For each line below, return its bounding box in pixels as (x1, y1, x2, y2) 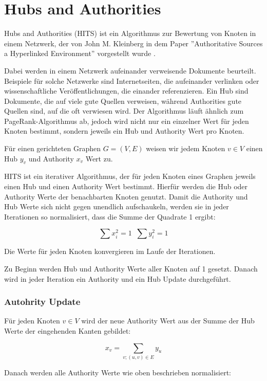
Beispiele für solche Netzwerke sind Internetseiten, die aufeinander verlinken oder (4, 75, 259, 86)
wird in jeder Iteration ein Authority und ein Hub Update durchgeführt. (4, 273, 231, 284)
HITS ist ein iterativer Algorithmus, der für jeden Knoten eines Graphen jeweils (4, 171, 256, 182)
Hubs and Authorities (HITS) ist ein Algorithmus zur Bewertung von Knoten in (4, 28, 256, 39)
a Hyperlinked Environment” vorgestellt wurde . (4, 48, 156, 59)
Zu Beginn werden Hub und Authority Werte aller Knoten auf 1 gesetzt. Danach (4, 263, 258, 274)
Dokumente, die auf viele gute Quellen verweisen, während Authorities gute (4, 95, 242, 106)
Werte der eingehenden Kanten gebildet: (4, 325, 131, 336)
